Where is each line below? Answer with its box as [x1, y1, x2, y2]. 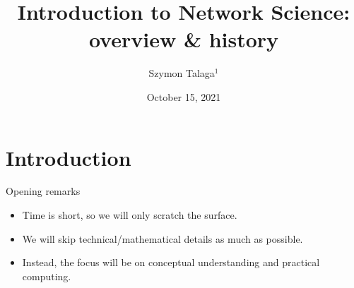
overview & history [88, 25, 279, 54]
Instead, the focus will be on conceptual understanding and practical [22, 255, 320, 270]
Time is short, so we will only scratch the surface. [22, 208, 237, 222]
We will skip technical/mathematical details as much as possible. [22, 231, 303, 246]
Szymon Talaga [148, 66, 215, 80]
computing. [22, 268, 71, 283]
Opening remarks [6, 184, 81, 198]
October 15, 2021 [146, 89, 221, 104]
